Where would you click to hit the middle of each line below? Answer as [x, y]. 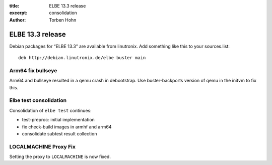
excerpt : [18, 13]
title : [14, 6]
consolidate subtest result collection [59, 133]
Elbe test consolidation [38, 100]
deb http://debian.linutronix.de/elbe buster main [82, 58]
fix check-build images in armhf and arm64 [67, 127]
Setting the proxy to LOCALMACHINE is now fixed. [60, 157]
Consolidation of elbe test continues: [50, 110]
